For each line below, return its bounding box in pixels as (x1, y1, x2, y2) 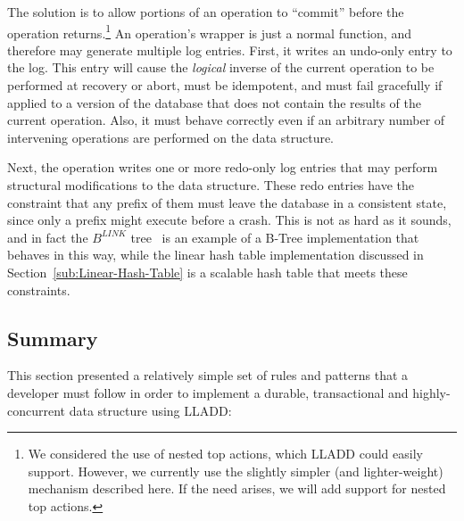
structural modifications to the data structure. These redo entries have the (7, 176, 414, 194)
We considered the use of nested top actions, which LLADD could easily (28, 444, 423, 463)
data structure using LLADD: (69, 401, 232, 419)
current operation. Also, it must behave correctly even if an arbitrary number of (7, 111, 445, 129)
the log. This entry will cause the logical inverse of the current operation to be (7, 58, 435, 77)
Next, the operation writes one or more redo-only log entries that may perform (7, 158, 438, 177)
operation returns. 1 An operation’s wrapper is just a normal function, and (7, 21, 411, 42)
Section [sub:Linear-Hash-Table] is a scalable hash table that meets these (7, 262, 408, 281)
